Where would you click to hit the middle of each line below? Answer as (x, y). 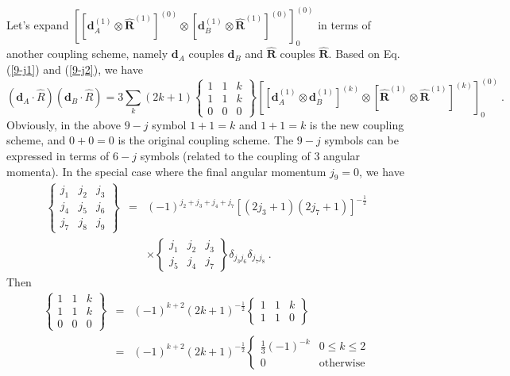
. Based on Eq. (364, 54)
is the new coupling (357, 124)
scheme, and (36, 140)
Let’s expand (38, 25)
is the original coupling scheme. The (206, 140)
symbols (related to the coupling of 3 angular (250, 156)
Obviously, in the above (64, 124)
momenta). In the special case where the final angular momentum (166, 171)
